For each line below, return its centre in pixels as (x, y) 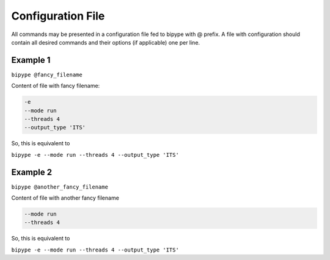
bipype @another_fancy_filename (60, 187)
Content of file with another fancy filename (65, 198)
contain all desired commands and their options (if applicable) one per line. (106, 42)
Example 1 (31, 60)
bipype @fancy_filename (47, 74)
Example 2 (31, 172)
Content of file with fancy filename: (56, 86)
